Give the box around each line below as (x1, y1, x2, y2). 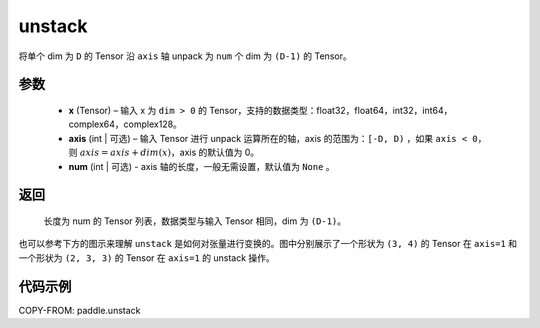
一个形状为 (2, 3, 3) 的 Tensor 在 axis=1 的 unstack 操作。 (18, 251, 275, 264)
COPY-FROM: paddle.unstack (18, 304, 141, 316)
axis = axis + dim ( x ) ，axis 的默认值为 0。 (79, 146, 260, 159)
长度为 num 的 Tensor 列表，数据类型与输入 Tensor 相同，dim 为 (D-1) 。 (43, 215, 347, 227)
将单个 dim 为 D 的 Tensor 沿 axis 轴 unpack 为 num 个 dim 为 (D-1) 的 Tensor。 (18, 50, 352, 62)
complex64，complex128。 (68, 118, 182, 130)
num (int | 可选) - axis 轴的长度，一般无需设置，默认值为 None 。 (68, 160, 335, 172)
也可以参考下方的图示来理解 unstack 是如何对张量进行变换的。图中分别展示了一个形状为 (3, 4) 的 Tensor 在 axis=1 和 (18, 238, 518, 250)
